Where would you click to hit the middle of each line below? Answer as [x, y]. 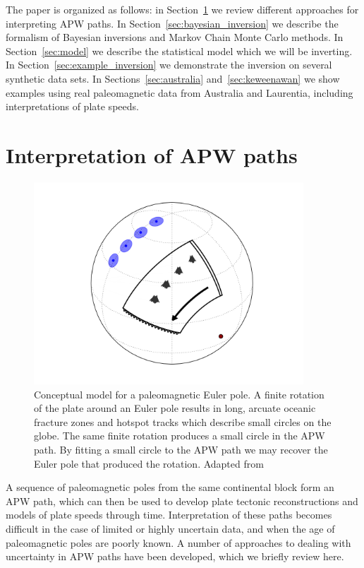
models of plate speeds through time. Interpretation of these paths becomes [169, 515]
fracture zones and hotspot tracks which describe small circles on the [183, 421]
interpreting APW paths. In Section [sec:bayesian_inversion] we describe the [172, 23]
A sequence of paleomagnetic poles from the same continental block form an [170, 487]
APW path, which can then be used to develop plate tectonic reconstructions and [182, 501]
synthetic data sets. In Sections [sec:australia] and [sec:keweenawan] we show [173, 78]
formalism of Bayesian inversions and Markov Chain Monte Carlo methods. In [175, 37]
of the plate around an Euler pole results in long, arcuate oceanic [175, 408]
